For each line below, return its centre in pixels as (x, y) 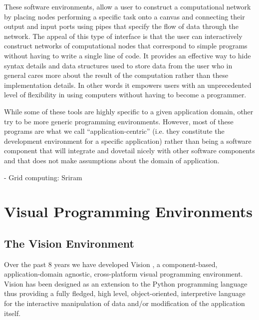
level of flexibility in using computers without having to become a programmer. (125, 95)
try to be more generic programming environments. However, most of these (119, 121)
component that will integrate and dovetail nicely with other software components (129, 151)
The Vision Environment (69, 243)
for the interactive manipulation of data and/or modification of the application (125, 303)
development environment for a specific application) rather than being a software (128, 141)
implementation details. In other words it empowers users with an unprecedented (128, 85)
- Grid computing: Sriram (43, 177)
